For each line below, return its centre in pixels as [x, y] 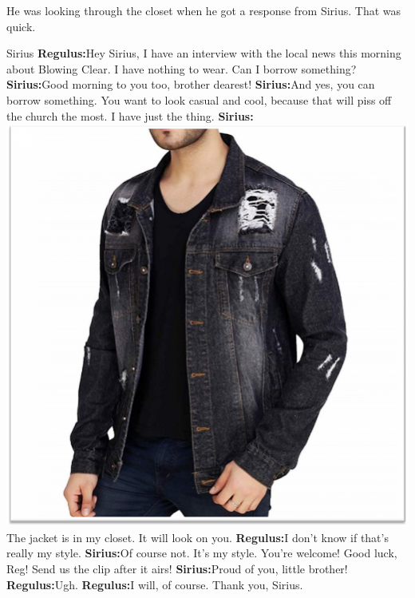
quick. [21, 26]
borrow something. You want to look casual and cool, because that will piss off [199, 99]
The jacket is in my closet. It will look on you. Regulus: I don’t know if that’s [198, 537]
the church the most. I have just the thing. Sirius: [130, 115]
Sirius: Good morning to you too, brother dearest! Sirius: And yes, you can [191, 84]
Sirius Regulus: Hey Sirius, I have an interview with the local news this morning [204, 53]
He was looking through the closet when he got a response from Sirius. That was [204, 10]
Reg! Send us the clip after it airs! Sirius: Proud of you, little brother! [177, 568]
